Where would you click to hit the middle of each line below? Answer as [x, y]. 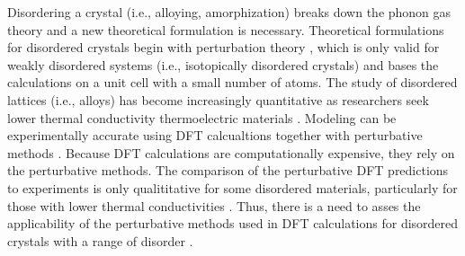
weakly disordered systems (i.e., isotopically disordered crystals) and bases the [223, 64]
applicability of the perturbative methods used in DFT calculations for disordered [233, 223]
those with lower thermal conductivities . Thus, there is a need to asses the [214, 205]
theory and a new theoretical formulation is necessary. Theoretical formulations [226, 29]
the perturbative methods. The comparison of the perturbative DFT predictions [228, 170]
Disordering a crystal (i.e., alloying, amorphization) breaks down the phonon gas [229, 12]
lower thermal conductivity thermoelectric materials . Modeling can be [202, 117]
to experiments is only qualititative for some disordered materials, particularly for [232, 187]
